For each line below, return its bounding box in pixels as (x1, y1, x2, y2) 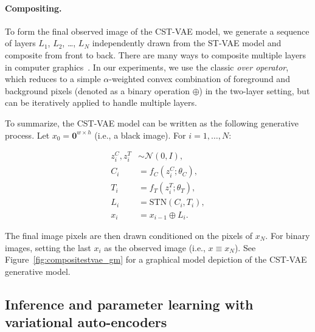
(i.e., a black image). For (94, 128, 186, 141)
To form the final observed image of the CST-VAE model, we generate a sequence (5, 24, 310, 37)
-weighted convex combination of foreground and (109, 72, 290, 85)
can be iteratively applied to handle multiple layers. (5, 96, 197, 109)
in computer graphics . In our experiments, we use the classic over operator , (5, 60, 289, 73)
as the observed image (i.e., (104, 241, 206, 254)
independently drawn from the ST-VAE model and (92, 36, 282, 49)
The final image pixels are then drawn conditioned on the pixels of (5, 229, 253, 241)
